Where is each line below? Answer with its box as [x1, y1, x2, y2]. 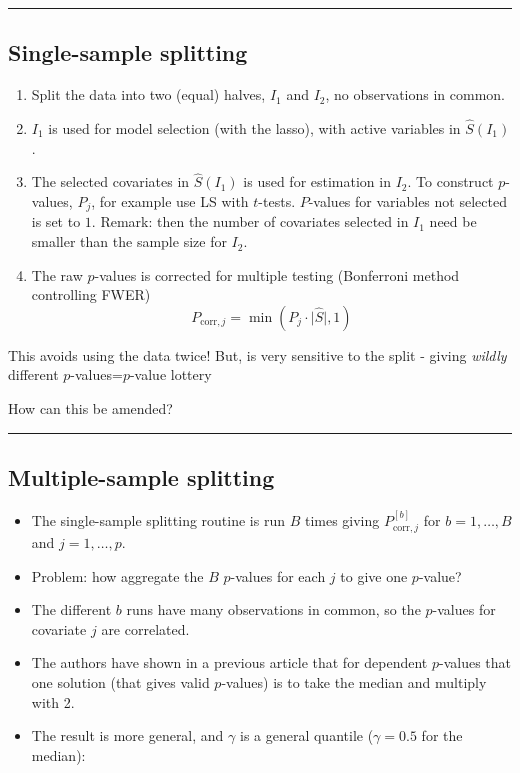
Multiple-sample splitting [8, 462, 275, 493]
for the [421, 725, 463, 746]
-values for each [230, 565, 326, 586]
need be [429, 211, 477, 232]
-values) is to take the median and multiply [221, 672, 487, 693]
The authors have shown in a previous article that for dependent [31, 652, 428, 673]
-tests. [258, 191, 296, 212]
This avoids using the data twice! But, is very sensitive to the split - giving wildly [8, 344, 507, 365]
